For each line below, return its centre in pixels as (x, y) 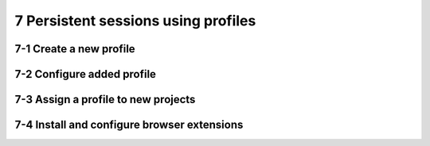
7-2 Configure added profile (86, 74)
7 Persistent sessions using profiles (135, 21)
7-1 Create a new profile (75, 49)
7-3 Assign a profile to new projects (105, 100)
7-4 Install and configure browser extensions (129, 125)
